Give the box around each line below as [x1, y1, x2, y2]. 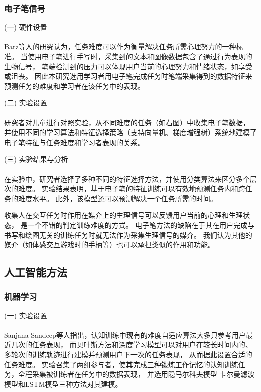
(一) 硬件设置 [4, 22, 47, 32]
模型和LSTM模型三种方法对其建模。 [4, 378, 122, 389]
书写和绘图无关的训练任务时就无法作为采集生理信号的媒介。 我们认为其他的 [4, 229, 252, 240]
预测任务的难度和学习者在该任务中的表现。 [4, 80, 145, 91]
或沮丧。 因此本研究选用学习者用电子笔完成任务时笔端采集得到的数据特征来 [4, 71, 252, 81]
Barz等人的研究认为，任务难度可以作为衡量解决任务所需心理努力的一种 [4, 41, 236, 52]
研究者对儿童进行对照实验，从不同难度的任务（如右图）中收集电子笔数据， [4, 117, 250, 127]
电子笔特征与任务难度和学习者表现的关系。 [4, 137, 145, 147]
